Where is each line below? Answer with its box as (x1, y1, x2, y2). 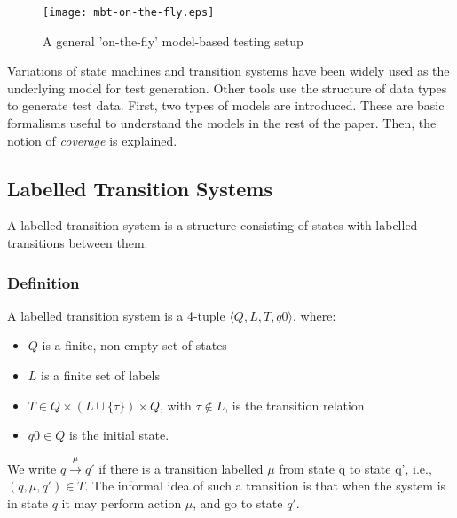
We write (7, 458, 57, 477)
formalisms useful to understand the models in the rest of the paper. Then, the (7, 114, 437, 132)
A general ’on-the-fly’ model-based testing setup (43, 31, 303, 50)
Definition (7, 271, 80, 293)
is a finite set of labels (41, 366, 160, 385)
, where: (293, 306, 336, 324)
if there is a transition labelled (98, 458, 264, 477)
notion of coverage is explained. (7, 131, 177, 149)
